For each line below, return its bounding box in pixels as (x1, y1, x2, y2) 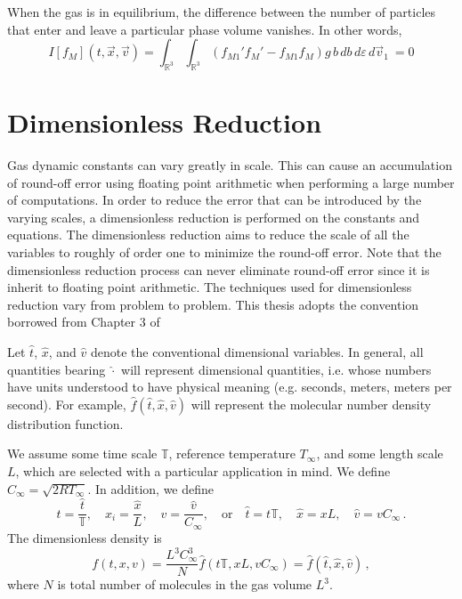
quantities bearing (7, 360, 106, 378)
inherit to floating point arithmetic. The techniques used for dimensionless (7, 278, 412, 296)
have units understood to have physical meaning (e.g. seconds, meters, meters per (7, 377, 452, 396)
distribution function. (7, 414, 124, 433)
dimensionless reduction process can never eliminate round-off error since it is (7, 260, 430, 279)
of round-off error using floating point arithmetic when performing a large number (7, 173, 455, 191)
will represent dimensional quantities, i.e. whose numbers (121, 360, 432, 378)
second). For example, (7, 394, 126, 413)
